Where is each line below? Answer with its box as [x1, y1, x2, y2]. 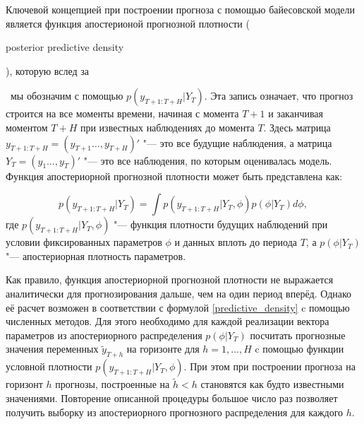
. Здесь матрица [263, 119, 331, 134]
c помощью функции [255, 341, 344, 356]
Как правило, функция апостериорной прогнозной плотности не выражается [6, 272, 334, 287]
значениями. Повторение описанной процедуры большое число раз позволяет [6, 390, 338, 405]
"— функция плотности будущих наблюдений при [114, 217, 328, 232]
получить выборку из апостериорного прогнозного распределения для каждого [6, 404, 344, 419]
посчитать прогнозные [250, 327, 346, 342]
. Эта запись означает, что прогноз [204, 88, 353, 103]
